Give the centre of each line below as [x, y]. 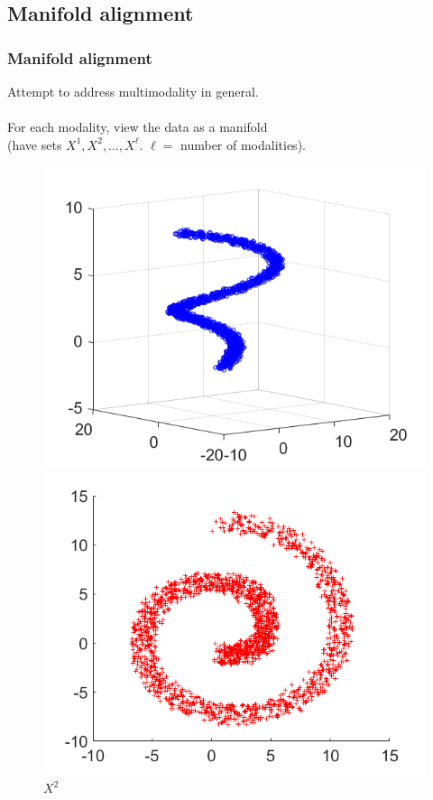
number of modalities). [243, 144]
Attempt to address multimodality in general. [133, 91]
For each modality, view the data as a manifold [138, 127]
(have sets [35, 144]
